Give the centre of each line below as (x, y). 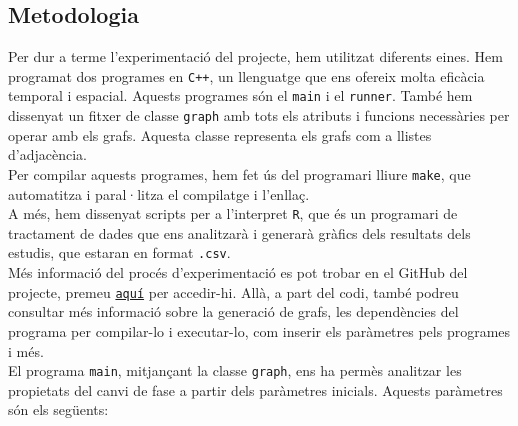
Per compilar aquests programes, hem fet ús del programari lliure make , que (239, 173)
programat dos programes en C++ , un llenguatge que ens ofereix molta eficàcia (246, 75)
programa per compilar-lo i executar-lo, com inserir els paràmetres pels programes (259, 330)
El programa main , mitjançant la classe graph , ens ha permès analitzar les (235, 370)
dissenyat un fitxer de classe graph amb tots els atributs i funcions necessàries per (259, 115)
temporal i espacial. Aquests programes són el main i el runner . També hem (240, 95)
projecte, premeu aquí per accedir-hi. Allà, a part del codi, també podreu (233, 291)
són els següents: (58, 409)
